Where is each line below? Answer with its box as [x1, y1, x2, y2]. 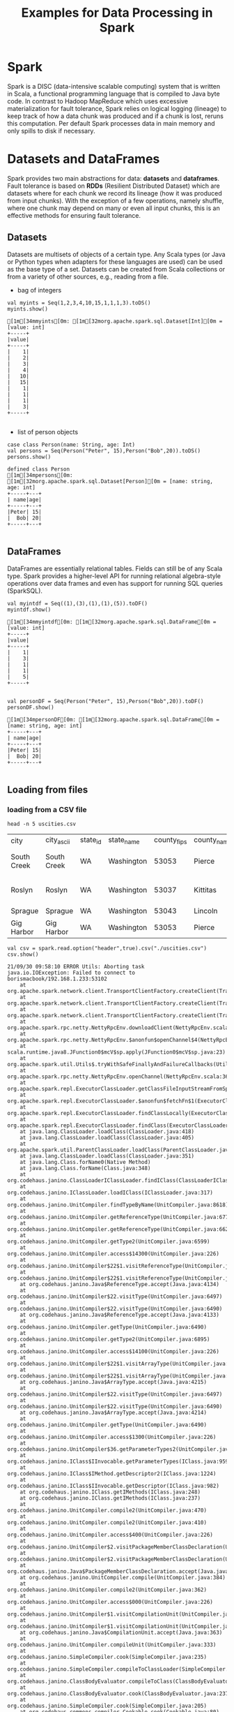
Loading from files [7, 783, 88, 795]
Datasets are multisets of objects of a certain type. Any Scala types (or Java [7, 250, 226, 258]
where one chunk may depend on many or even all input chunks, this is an [7, 204, 221, 212]
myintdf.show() [7, 606, 52, 613]
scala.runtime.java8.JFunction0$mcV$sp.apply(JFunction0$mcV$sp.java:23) [7, 1049, 226, 1056]
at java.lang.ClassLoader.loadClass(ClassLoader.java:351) [19, 1152, 195, 1160]
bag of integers [17, 286, 62, 294]
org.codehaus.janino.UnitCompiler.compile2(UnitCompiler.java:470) [7, 1507, 208, 1514]
